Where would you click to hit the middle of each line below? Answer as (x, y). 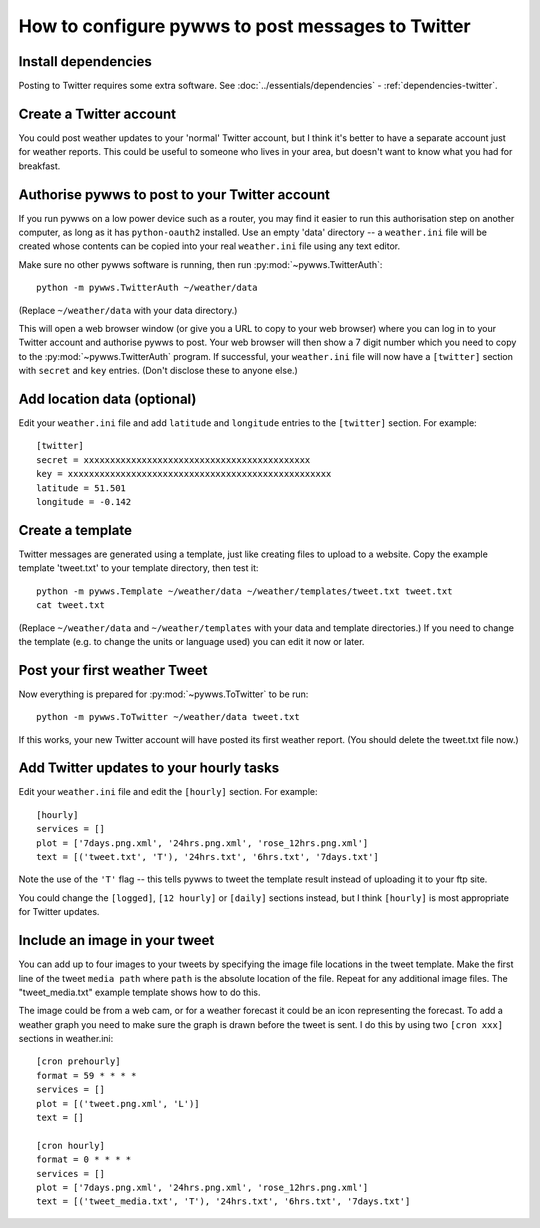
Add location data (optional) (107, 398)
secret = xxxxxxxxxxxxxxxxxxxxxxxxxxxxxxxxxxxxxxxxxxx (173, 459)
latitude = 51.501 (81, 488)
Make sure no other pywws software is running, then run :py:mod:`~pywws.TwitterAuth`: (200, 264)
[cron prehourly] (78, 1061)
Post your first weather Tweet (113, 670)
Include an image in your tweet (116, 940)
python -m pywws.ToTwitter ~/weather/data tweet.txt (168, 717)
